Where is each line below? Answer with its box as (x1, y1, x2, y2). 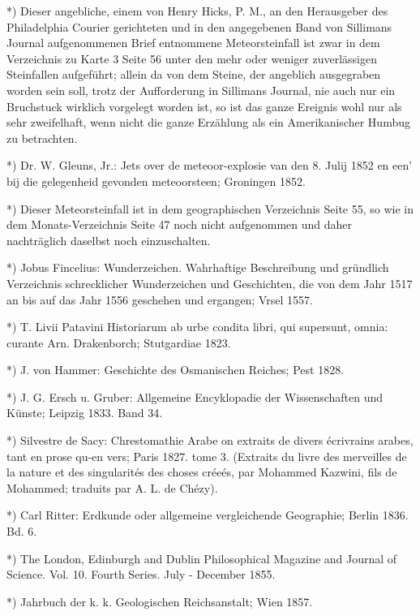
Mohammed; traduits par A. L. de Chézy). (6, 479, 218, 496)
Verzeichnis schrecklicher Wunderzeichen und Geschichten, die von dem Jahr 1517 (6, 274, 413, 291)
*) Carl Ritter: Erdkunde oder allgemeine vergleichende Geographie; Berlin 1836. (6, 506, 409, 523)
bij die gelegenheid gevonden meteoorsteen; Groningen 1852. (6, 172, 306, 189)
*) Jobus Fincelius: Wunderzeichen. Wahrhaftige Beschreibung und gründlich (6, 259, 389, 276)
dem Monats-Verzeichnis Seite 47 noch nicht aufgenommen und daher (6, 216, 353, 233)
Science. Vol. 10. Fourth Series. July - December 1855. (6, 566, 276, 583)
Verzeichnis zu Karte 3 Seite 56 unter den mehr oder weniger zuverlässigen (6, 50, 378, 67)
